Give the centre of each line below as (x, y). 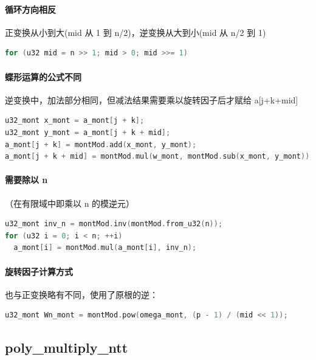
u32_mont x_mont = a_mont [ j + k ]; (75, 121)
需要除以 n (26, 180)
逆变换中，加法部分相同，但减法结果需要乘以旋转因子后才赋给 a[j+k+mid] (152, 99)
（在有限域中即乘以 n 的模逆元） (70, 203)
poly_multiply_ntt (67, 348)
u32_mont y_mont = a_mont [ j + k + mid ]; (88, 132)
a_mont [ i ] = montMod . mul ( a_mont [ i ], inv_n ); (105, 248)
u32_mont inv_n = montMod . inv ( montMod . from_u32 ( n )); (114, 224)
